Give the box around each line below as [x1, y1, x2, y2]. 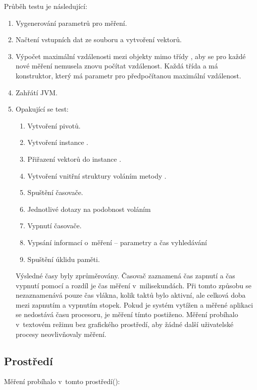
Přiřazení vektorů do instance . [27, 153, 121, 164]
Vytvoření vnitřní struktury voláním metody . [27, 170, 166, 181]
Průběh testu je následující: [4, 1, 88, 11]
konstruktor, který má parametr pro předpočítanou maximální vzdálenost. [15, 70, 241, 80]
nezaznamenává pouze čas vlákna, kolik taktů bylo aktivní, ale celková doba [15, 290, 246, 300]
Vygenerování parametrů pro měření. [15, 17, 127, 28]
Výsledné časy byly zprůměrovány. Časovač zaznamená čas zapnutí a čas [15, 270, 235, 281]
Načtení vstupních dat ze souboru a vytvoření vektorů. [15, 34, 182, 45]
